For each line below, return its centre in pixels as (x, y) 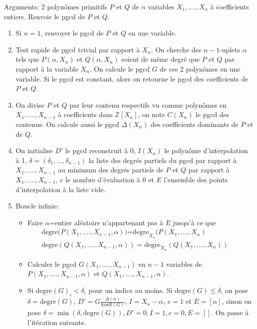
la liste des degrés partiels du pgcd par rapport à (162, 160)
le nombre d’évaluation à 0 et (110, 179)
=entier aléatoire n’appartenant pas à (106, 222)
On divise (30, 104)
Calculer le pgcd (52, 264)
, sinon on (237, 301)
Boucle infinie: (37, 206)
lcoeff (106, 305)
